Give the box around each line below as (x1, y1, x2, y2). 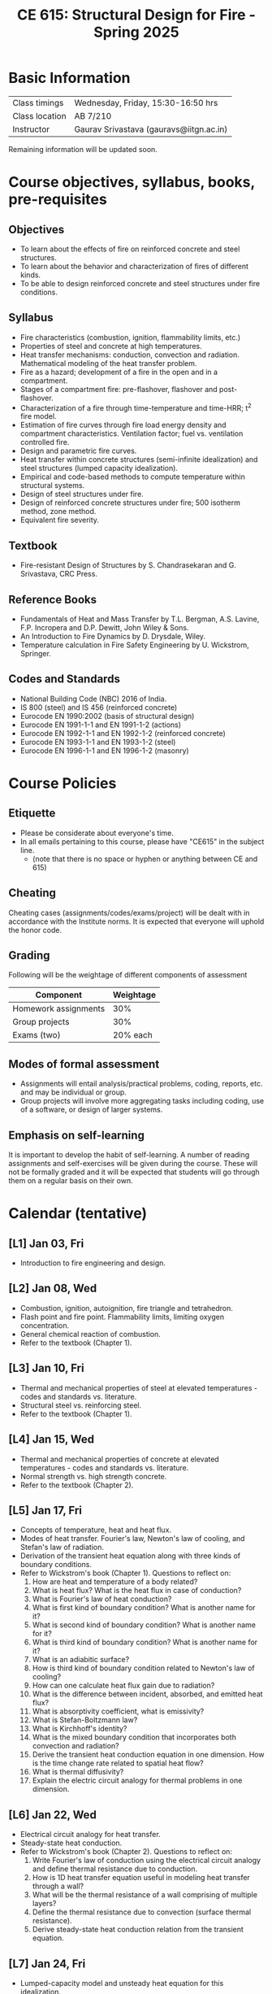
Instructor (12, 124, 50, 135)
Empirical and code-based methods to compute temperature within (19, 472, 245, 481)
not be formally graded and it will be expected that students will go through (8, 1167, 260, 1177)
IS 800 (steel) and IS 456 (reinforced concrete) (19, 702, 177, 712)
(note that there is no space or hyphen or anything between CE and (32, 854, 258, 864)
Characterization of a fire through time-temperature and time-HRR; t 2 (19, 401, 252, 412)
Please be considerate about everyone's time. (19, 828, 175, 838)
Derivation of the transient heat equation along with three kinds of (19, 1551, 241, 1561)
